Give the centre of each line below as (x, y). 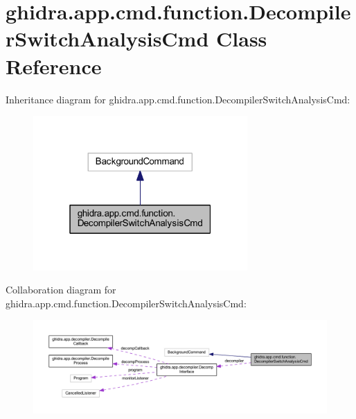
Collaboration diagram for (61, 290)
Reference (54, 66)
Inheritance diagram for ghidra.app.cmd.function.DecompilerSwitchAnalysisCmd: (178, 99)
